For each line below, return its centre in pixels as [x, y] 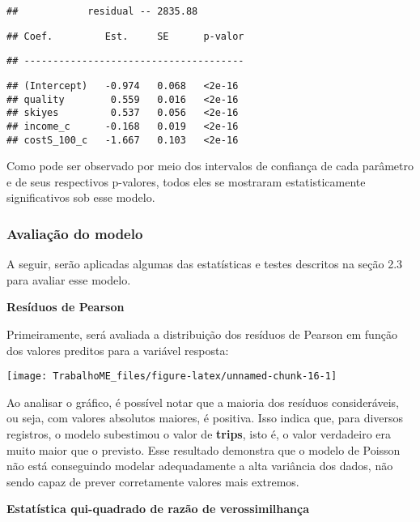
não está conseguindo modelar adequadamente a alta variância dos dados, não [200, 466]
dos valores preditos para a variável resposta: [118, 350]
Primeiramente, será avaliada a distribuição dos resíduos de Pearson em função [202, 334]
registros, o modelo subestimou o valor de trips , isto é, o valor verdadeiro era [199, 434]
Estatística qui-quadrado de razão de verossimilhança [158, 509]
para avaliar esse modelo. [69, 279]
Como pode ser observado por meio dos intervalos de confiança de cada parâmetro [210, 166]
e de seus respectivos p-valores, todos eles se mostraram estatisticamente [186, 181]
